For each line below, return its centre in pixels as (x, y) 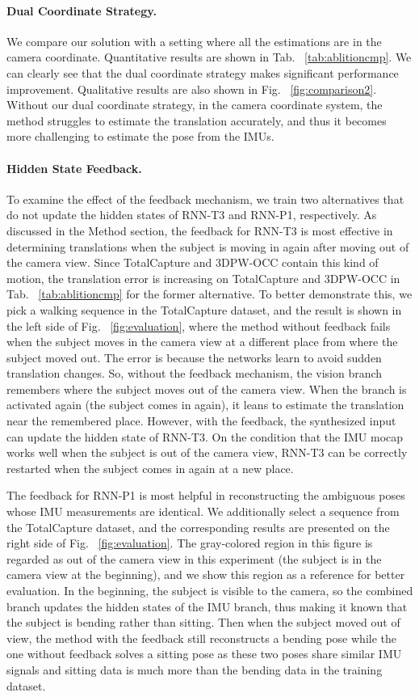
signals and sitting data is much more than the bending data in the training (195, 669)
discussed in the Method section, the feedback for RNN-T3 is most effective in (200, 230)
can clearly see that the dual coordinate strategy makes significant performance (203, 72)
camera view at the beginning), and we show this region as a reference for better (206, 574)
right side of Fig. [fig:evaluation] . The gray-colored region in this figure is (190, 543)
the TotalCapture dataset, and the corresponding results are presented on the (198, 527)
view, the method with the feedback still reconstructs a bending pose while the (201, 638)
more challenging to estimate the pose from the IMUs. (140, 136)
